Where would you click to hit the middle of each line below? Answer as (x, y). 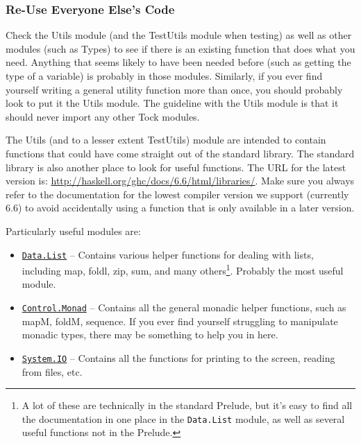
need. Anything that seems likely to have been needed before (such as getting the (178, 62)
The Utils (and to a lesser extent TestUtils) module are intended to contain (166, 140)
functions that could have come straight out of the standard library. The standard (180, 153)
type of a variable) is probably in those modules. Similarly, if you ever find (164, 76)
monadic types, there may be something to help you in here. (150, 335)
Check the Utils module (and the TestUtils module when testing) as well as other (179, 35)
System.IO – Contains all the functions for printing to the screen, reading (178, 357)
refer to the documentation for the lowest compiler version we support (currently (177, 194)
